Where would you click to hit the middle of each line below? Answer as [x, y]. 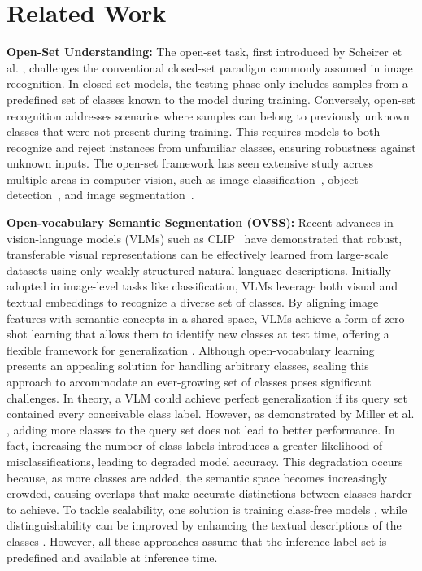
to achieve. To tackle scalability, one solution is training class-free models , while [207, 509]
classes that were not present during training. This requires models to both [194, 131]
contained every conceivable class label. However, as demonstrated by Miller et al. [211, 414]
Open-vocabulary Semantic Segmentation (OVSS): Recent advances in [200, 222]
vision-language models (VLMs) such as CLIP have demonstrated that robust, [204, 238]
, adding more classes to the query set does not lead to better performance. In [201, 429]
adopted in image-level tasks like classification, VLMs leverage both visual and [202, 286]
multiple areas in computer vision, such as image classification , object [183, 179]
